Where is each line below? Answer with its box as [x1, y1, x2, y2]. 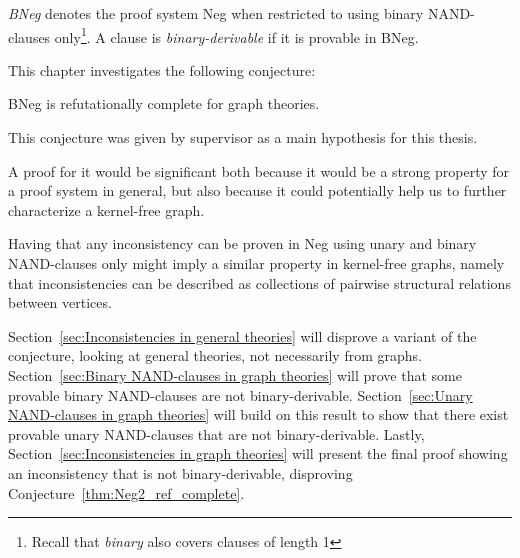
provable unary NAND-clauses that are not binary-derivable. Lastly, [8, 423, 425, 444]
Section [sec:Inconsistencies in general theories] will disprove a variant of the [8, 325, 477, 346]
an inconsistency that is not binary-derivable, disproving [8, 462, 353, 483]
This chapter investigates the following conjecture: [8, 59, 316, 80]
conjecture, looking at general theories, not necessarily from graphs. [8, 345, 422, 366]
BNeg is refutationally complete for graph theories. [8, 93, 320, 114]
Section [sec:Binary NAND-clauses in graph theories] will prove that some [8, 364, 462, 385]
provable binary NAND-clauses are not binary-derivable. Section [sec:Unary [8, 384, 473, 405]
